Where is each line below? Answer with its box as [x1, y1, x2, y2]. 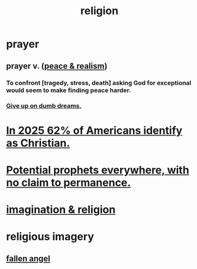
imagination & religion [6, 203, 116, 216]
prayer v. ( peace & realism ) [6, 61, 108, 71]
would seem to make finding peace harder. [6, 86, 131, 94]
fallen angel [6, 253, 50, 264]
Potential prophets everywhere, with [6, 163, 189, 177]
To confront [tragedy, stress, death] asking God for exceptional [6, 79, 192, 87]
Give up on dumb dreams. [6, 102, 82, 110]
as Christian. [6, 136, 70, 150]
